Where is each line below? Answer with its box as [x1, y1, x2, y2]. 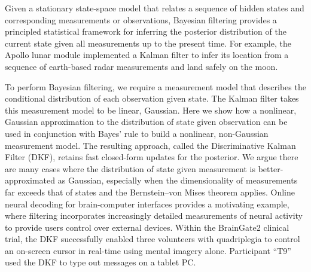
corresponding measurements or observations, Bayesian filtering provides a [5, 13, 277, 26]
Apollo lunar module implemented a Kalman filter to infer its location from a [5, 48, 289, 61]
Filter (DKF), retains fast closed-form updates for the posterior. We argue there [5, 151, 298, 163]
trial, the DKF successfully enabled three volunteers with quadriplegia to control [5, 233, 300, 245]
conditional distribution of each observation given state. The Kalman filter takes [5, 92, 299, 105]
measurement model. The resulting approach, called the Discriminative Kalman [5, 139, 296, 151]
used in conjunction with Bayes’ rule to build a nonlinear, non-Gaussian [5, 127, 269, 139]
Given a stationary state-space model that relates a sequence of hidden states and [5, 2, 304, 14]
